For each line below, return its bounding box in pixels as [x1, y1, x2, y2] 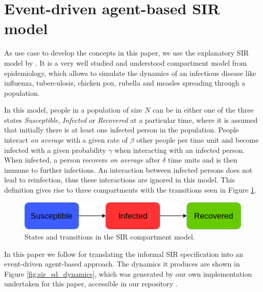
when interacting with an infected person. [114, 144, 245, 155]
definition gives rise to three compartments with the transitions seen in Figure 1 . [4, 184, 256, 195]
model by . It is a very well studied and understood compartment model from [4, 57, 247, 68]
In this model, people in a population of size [4, 104, 142, 115]
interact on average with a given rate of [4, 135, 128, 145]
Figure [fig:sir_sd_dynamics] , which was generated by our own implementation [4, 268, 252, 279]
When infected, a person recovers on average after [4, 154, 160, 165]
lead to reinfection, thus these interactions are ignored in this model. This [4, 174, 235, 185]
